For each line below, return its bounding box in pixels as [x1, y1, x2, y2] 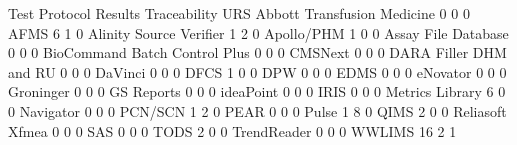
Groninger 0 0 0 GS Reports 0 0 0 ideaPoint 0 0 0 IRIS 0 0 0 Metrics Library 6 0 [8, 81, 506, 102]
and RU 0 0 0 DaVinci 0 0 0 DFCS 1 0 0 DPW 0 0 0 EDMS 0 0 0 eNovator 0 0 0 [8, 61, 507, 82]
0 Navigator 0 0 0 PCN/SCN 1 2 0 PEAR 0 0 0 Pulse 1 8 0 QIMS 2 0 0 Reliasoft [8, 100, 507, 121]
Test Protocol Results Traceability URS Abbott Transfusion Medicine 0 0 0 [8, 3, 470, 23]
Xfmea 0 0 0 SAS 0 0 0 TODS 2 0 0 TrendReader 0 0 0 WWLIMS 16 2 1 [8, 120, 457, 141]
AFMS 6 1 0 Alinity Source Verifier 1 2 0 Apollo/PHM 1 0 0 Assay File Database [8, 22, 509, 43]
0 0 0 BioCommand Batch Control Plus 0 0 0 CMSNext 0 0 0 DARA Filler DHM [8, 42, 507, 63]
